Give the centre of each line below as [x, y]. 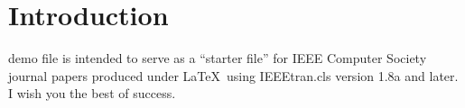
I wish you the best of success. [92, 93]
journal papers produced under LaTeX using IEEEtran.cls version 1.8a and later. [233, 75]
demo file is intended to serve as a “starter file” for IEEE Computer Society [218, 58]
